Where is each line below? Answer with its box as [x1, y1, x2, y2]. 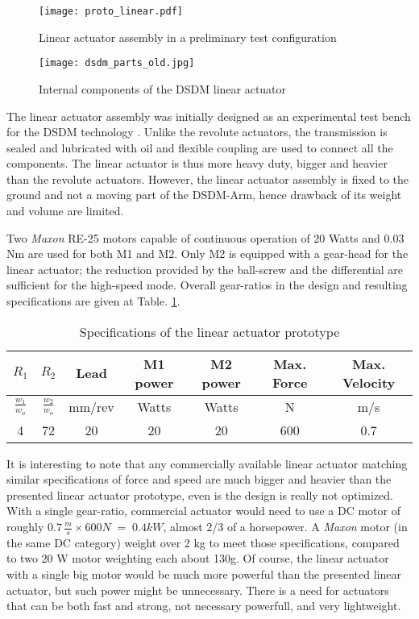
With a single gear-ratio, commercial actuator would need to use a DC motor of [6, 502, 400, 519]
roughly [6, 518, 44, 534]
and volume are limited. [6, 202, 124, 219]
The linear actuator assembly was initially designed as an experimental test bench [6, 107, 411, 124]
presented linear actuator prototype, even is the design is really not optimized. [6, 486, 394, 503]
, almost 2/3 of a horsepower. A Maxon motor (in [163, 518, 408, 534]
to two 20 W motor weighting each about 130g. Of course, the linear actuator [6, 550, 389, 567]
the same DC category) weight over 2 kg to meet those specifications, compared [6, 534, 400, 550]
